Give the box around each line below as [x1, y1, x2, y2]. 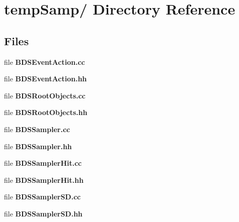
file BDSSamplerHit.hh [4, 174, 84, 185]
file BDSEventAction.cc [4, 56, 85, 67]
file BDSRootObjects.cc [4, 90, 86, 100]
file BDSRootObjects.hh [4, 107, 88, 118]
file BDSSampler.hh [4, 141, 72, 151]
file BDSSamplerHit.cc [4, 158, 82, 168]
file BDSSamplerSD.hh [4, 208, 83, 218]
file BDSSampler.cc [4, 124, 70, 134]
